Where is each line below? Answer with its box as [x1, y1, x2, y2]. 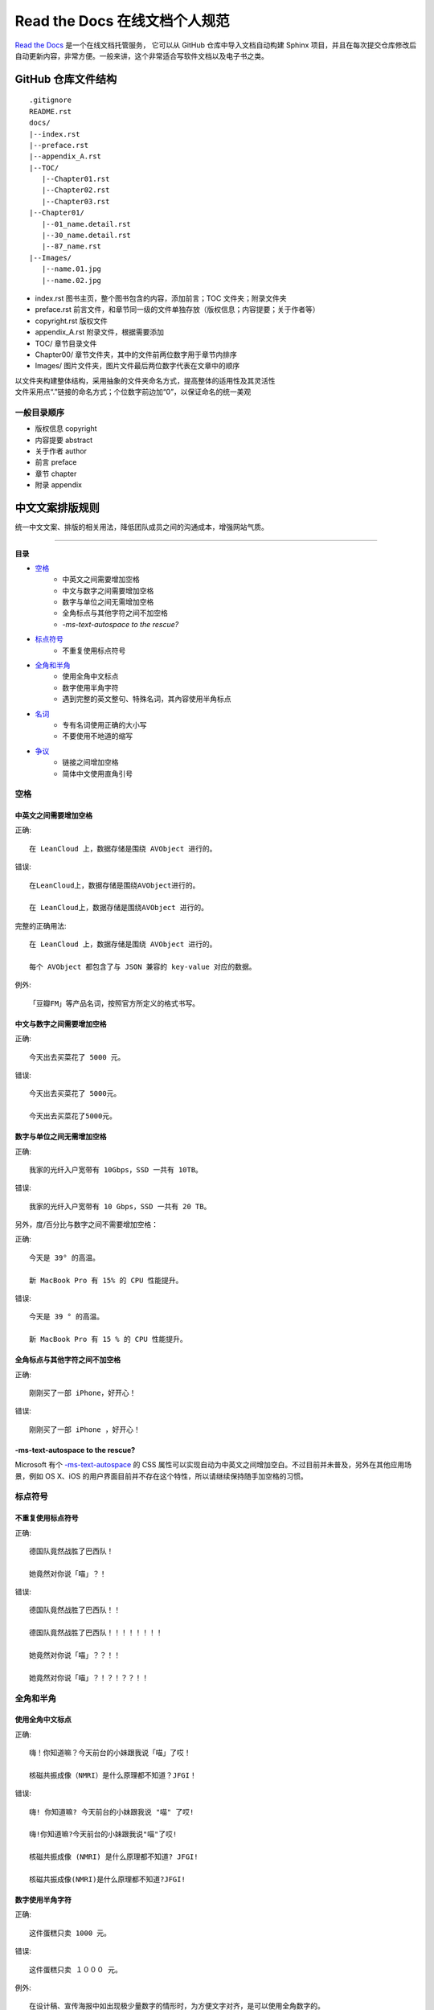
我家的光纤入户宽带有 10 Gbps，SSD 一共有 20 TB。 [29, 1202, 211, 1211]
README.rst [29, 107, 72, 116]
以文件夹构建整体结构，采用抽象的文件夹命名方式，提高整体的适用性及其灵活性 [14, 375, 276, 385]
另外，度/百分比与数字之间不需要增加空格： [14, 1220, 159, 1229]
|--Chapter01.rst [41, 174, 110, 184]
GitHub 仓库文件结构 [14, 72, 117, 86]
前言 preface [35, 457, 77, 467]
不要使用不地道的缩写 [62, 732, 133, 741]
